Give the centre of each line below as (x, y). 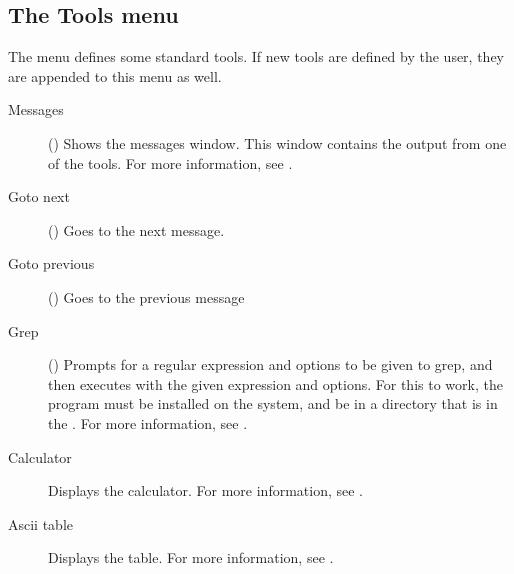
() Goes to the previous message (146, 296)
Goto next (39, 196)
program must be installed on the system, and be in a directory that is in (273, 403)
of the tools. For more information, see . (170, 162)
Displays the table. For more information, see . (191, 557)
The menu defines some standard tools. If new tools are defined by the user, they (256, 56)
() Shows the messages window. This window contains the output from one (277, 142)
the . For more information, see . (148, 422)
